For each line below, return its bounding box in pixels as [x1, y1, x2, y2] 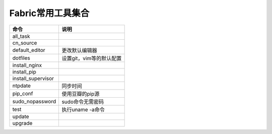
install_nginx [12, 61, 42, 69]
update [12, 113, 30, 120]
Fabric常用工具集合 [9, 8, 90, 19]
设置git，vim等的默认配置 [61, 54, 122, 61]
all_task [12, 33, 30, 40]
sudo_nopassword [12, 98, 56, 105]
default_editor [12, 46, 45, 53]
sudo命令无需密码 [61, 98, 104, 105]
